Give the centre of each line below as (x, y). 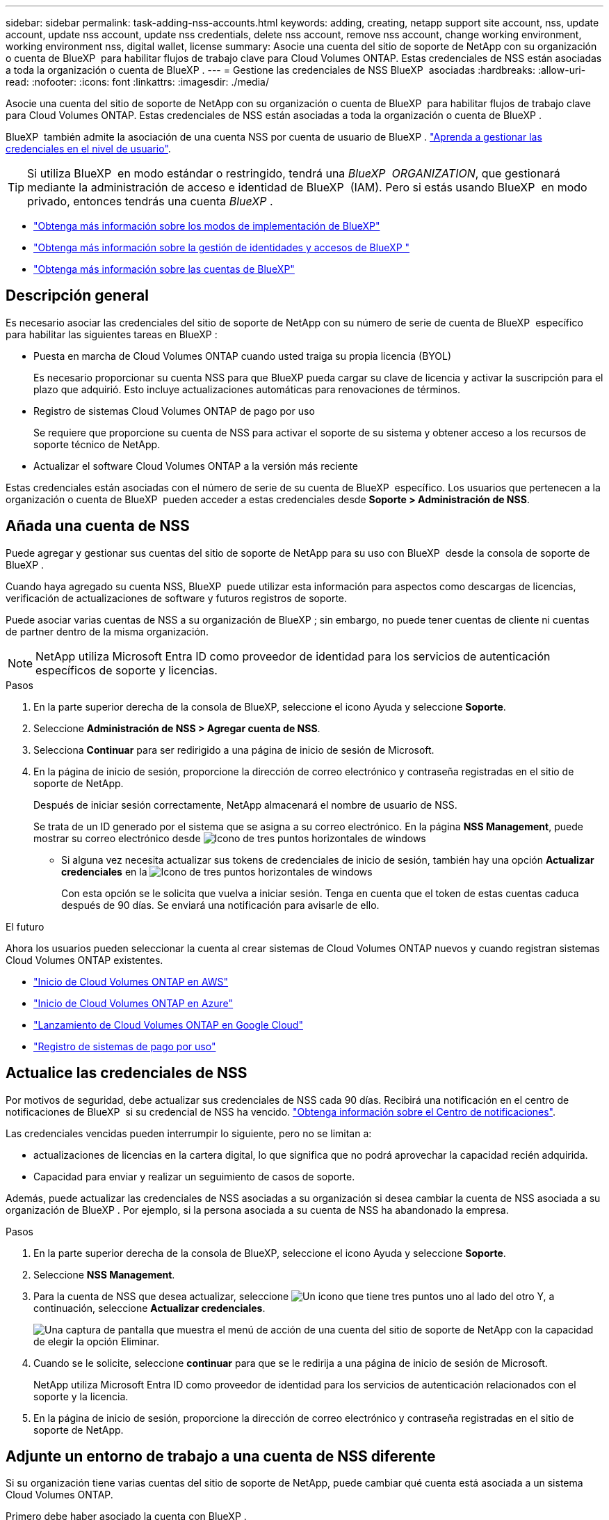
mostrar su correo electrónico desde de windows (230, 838)
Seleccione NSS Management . (104, 1274)
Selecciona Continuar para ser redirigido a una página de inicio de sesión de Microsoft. (234, 750)
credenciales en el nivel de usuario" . (88, 149)
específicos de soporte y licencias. (127, 670)
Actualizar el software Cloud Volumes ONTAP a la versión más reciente (196, 466)
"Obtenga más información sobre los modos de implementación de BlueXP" (207, 226)
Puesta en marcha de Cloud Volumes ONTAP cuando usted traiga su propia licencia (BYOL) (243, 356)
